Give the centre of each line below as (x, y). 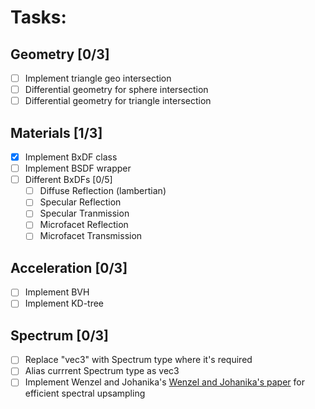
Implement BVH (57, 292)
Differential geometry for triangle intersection (118, 101)
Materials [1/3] (56, 132)
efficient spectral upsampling (85, 393)
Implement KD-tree (64, 303)
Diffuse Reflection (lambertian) (103, 191)
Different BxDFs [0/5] (68, 180)
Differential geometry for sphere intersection (116, 90)
